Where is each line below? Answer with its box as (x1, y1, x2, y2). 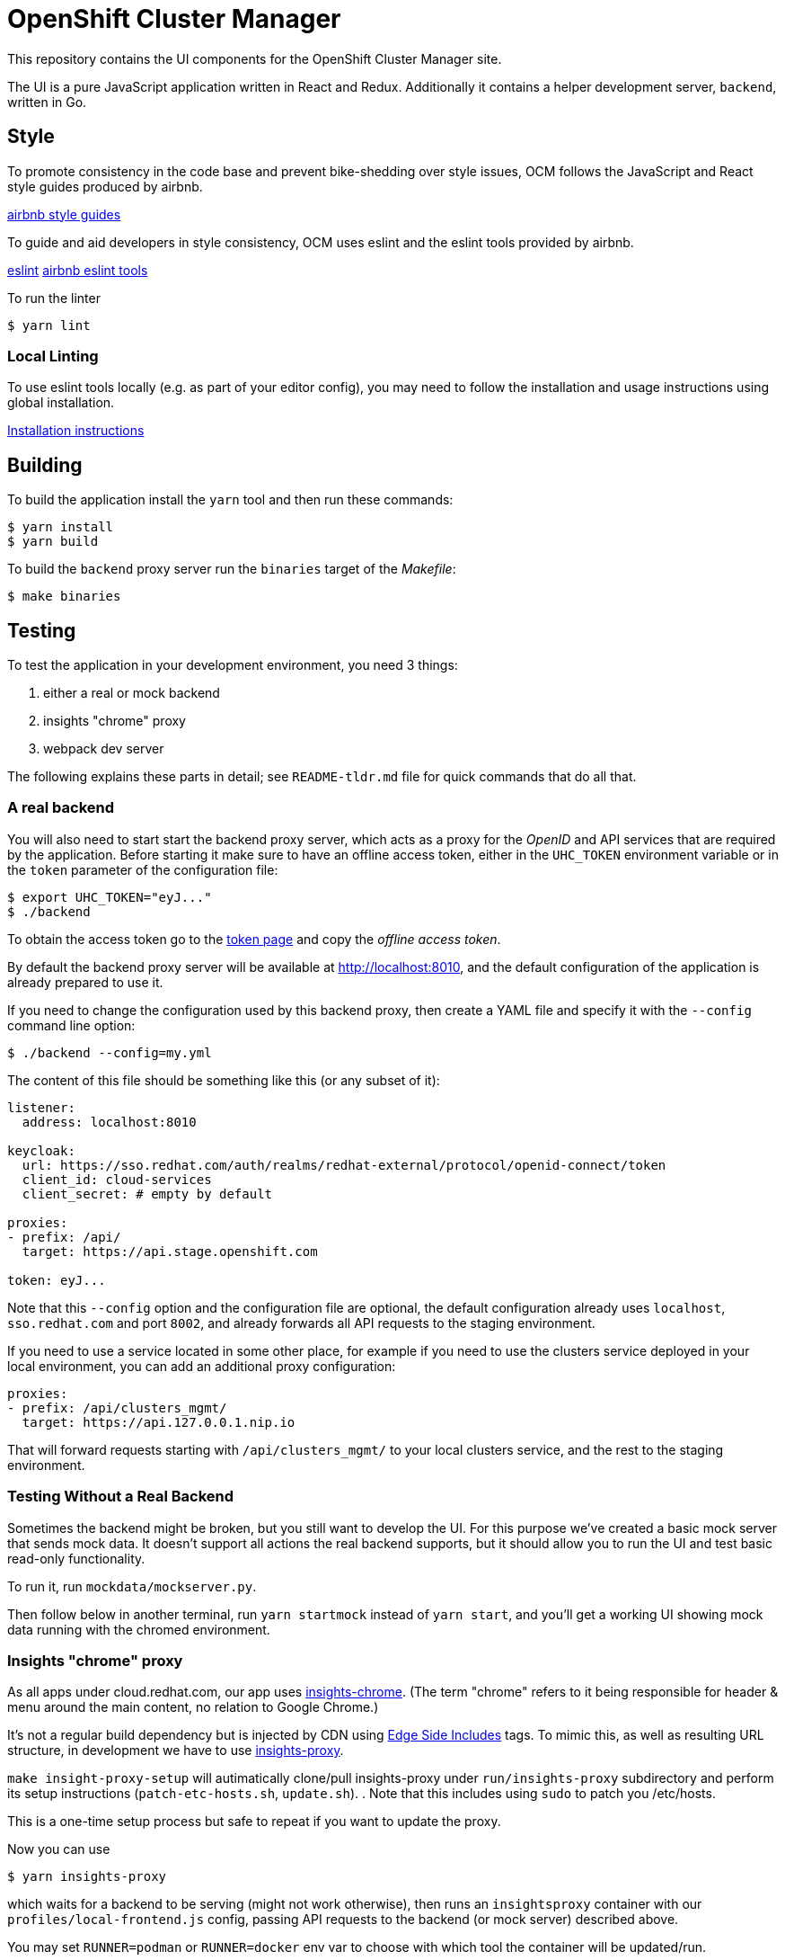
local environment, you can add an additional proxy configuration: (7, 1358, 396, 1374)
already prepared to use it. (7, 974, 163, 990)
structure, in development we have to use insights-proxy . (7, 1742, 344, 1759)
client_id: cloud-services (22, 1172, 212, 1187)
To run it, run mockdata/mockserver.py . (7, 1578, 257, 1594)
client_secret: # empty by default (22, 1186, 273, 1201)
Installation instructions (7, 423, 145, 439)
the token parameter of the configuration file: (7, 861, 278, 878)
